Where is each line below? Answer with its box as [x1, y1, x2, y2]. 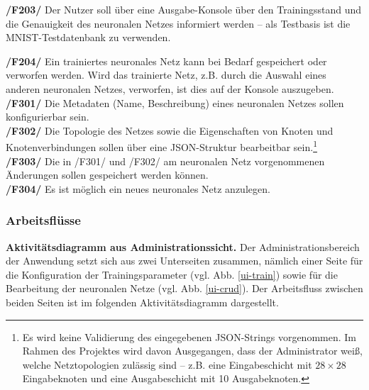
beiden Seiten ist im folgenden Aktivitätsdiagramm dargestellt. [6, 294, 279, 309]
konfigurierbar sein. [6, 109, 89, 124]
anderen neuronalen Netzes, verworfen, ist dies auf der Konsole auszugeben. [6, 81, 334, 96]
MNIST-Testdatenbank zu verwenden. [6, 30, 171, 45]
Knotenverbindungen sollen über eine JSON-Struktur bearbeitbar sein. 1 [6, 138, 317, 154]
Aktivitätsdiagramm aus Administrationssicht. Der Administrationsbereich [6, 239, 360, 254]
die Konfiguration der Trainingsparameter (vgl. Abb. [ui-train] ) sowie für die [6, 267, 338, 282]
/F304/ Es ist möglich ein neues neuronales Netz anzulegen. [6, 181, 270, 196]
